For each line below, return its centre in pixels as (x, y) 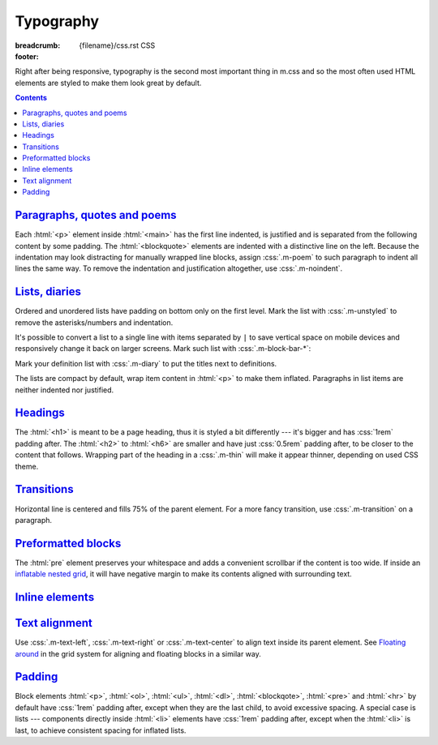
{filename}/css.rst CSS (117, 45)
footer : (27, 56)
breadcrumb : (38, 45)
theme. (27, 466)
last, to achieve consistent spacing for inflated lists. (101, 730)
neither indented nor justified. (64, 390)
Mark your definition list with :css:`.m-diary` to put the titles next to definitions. (146, 363)
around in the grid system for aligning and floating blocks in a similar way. (138, 653)
